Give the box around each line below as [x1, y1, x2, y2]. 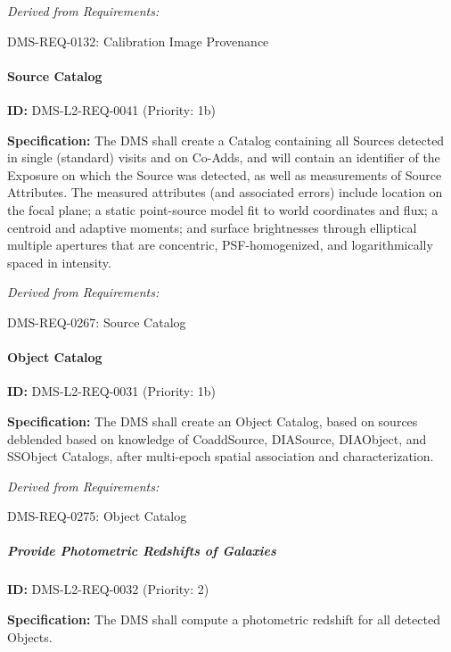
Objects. [7, 627, 53, 646]
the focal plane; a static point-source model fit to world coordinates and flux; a [7, 200, 439, 219]
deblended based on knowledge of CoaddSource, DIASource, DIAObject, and [7, 429, 427, 448]
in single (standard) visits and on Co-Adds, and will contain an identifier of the [7, 148, 440, 167]
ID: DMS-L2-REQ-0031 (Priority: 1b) [7, 382, 216, 400]
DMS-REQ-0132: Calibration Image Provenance [7, 31, 269, 50]
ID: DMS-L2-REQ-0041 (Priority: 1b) [7, 100, 216, 119]
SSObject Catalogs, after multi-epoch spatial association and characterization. [7, 447, 434, 466]
